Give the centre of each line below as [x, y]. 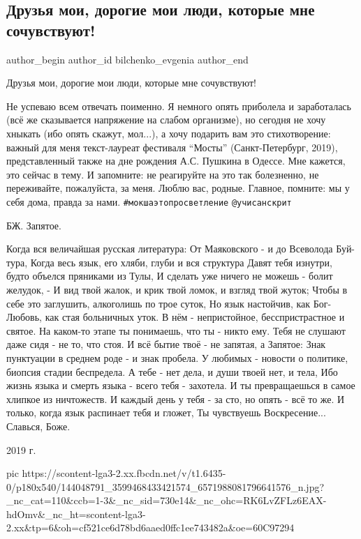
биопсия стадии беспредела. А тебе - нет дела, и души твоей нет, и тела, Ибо [172, 371]
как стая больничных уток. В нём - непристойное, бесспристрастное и [195, 317]
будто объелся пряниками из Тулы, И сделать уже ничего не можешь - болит [170, 276]
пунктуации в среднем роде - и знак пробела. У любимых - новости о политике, [177, 357]
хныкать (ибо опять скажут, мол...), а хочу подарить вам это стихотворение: [169, 133]
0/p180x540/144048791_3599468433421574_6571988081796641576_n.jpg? [165, 486]
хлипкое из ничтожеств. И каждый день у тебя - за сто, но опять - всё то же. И [176, 398]
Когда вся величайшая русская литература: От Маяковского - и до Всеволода [170, 249]
